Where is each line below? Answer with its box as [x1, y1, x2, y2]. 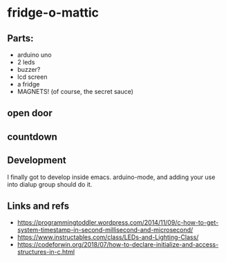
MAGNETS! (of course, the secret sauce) [17, 88, 133, 95]
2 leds [17, 58, 35, 66]
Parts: [7, 32, 34, 44]
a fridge [17, 80, 40, 88]
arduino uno [17, 50, 52, 59]
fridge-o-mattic [7, 5, 99, 21]
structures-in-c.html [17, 247, 75, 256]
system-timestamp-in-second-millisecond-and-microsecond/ [17, 226, 194, 234]
